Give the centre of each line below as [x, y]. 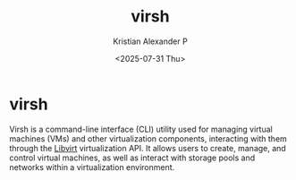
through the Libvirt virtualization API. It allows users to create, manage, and [148, 148]
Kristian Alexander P [150, 41]
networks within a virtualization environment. [92, 167]
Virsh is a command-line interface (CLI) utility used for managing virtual [141, 129]
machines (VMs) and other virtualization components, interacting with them [148, 138]
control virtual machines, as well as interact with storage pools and [132, 158]
